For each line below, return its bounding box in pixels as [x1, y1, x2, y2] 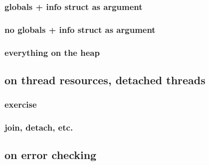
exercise [4, 98, 37, 111]
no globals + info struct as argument [4, 23, 156, 35]
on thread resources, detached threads [4, 72, 206, 87]
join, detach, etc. [4, 121, 73, 134]
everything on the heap [4, 46, 100, 58]
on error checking [4, 147, 97, 163]
